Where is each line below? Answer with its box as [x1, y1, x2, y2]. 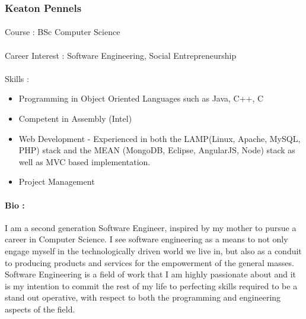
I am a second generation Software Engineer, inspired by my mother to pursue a [5, 221, 297, 233]
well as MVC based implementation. [18, 155, 151, 168]
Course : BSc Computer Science [5, 26, 120, 38]
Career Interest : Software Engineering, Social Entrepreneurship [5, 49, 237, 61]
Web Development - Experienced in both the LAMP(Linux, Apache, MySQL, [18, 132, 301, 144]
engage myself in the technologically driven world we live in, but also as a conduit [5, 244, 302, 257]
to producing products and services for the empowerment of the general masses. [5, 256, 294, 269]
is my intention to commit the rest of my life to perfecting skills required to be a [5, 279, 298, 292]
